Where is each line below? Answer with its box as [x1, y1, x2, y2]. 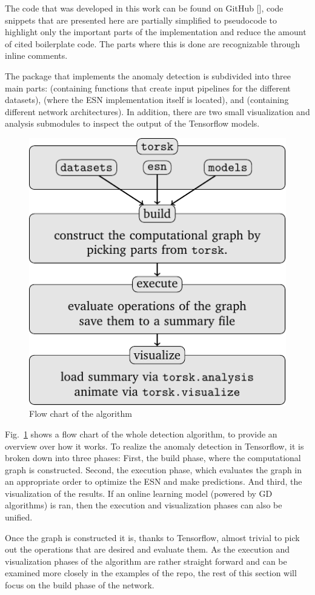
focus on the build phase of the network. [5, 579, 154, 591]
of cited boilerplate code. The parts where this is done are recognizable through [5, 37, 300, 50]
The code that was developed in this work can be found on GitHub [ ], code [5, 2, 283, 14]
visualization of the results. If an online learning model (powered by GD [5, 487, 273, 499]
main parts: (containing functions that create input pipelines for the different [5, 81, 291, 94]
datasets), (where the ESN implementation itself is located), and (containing [5, 93, 289, 106]
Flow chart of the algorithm [29, 407, 132, 420]
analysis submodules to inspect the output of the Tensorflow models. [5, 117, 260, 130]
